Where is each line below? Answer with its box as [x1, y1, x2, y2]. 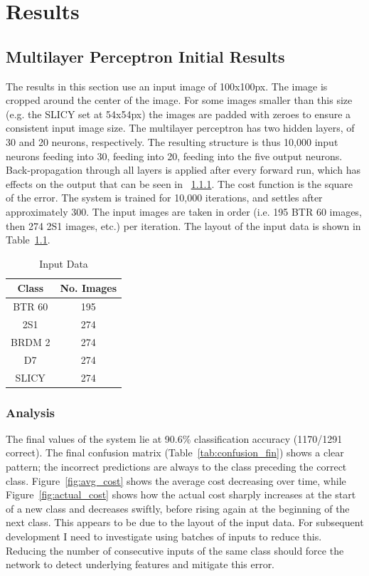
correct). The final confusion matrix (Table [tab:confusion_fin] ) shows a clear [6, 445, 344, 460]
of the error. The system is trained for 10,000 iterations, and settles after [6, 190, 323, 205]
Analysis [6, 403, 55, 421]
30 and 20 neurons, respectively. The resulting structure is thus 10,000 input [6, 134, 338, 149]
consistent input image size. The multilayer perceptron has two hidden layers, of [6, 120, 355, 135]
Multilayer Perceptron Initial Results [6, 45, 285, 67]
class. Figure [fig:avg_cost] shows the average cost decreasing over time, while [6, 473, 346, 488]
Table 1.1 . [6, 232, 50, 247]
